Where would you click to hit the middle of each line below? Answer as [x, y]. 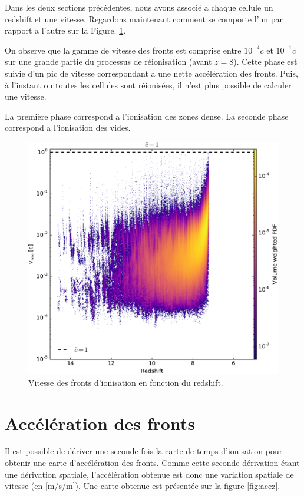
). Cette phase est [265, 62]
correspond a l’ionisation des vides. [68, 128]
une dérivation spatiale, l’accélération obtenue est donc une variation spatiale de [149, 474]
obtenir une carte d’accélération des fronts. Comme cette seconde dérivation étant [152, 463]
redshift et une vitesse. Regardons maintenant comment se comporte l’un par [144, 19]
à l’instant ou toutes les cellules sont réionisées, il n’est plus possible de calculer [148, 85]
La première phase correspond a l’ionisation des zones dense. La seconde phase [147, 116]
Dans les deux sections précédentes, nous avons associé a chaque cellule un [139, 7]
